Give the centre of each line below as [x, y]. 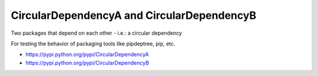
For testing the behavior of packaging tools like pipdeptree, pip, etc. [93, 44]
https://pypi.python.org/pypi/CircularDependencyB [87, 62]
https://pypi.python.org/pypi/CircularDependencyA [87, 54]
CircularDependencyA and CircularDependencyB [133, 15]
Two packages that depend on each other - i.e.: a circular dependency [97, 33]
